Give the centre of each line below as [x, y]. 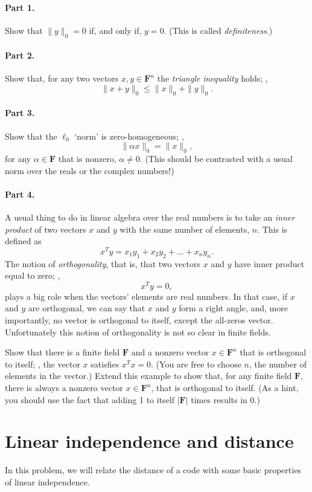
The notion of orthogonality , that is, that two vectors [103, 263]
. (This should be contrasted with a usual [216, 158]
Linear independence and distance [149, 441]
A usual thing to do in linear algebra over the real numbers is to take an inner [150, 217]
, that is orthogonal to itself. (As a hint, [225, 388]
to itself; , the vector [43, 364]
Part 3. [20, 113]
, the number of [278, 364]
